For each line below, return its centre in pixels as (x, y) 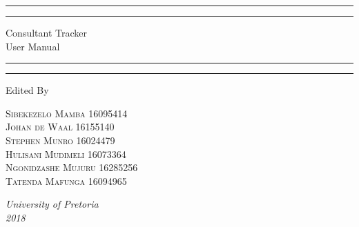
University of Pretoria (52, 204)
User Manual (33, 46)
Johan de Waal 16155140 (60, 127)
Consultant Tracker (46, 32)
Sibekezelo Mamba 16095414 (67, 113)
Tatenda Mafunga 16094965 (66, 180)
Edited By (27, 90)
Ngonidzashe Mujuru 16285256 (72, 167)
